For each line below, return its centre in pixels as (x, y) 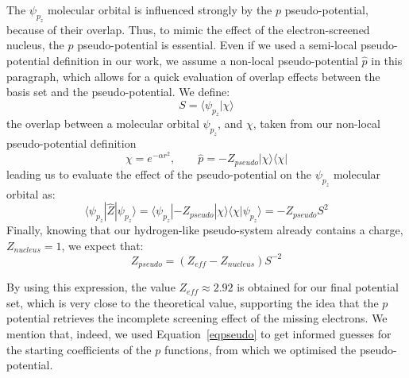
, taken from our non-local (316, 123)
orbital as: (31, 193)
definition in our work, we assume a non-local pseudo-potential (206, 60)
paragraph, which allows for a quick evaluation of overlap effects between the (193, 76)
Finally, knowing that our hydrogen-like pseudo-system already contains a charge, (205, 229)
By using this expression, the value (91, 287)
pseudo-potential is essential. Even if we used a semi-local (217, 45)
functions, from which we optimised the (260, 349)
